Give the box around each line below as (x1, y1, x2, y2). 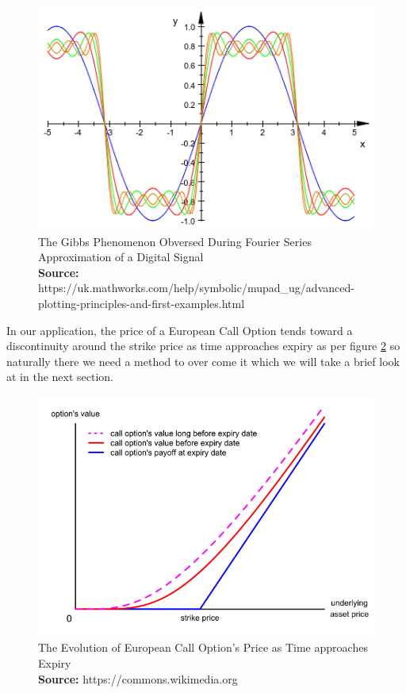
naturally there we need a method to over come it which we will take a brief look (6, 352, 400, 369)
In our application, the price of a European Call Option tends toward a (6, 321, 353, 338)
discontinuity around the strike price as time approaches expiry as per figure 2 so (6, 337, 400, 354)
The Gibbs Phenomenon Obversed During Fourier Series (38, 233, 312, 249)
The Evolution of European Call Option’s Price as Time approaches (38, 639, 368, 656)
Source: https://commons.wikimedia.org (38, 670, 238, 687)
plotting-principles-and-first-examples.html (38, 295, 245, 311)
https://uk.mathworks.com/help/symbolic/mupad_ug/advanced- (38, 279, 354, 296)
